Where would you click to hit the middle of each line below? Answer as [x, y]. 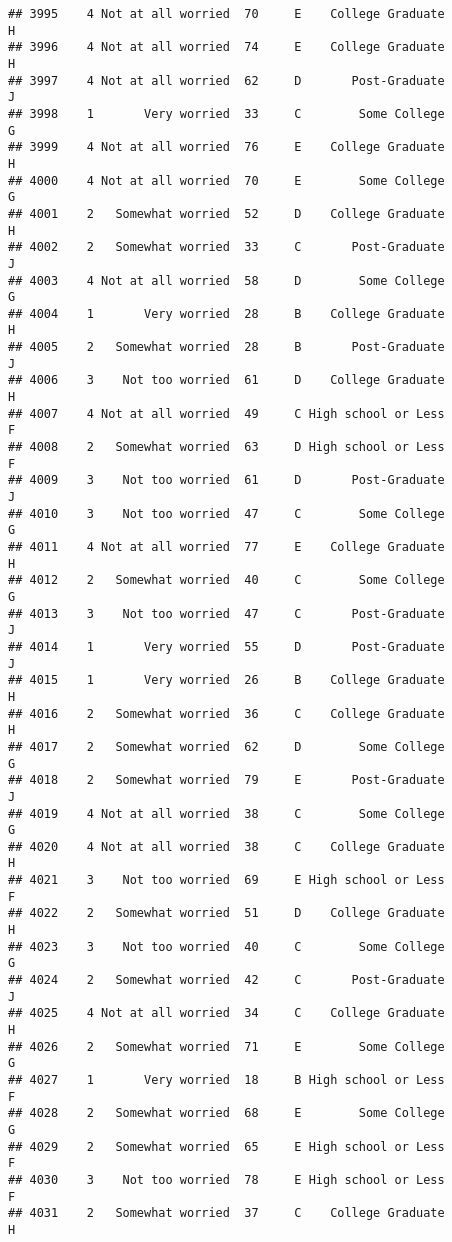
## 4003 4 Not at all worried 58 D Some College [226, 280]
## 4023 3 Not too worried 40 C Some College [226, 946]
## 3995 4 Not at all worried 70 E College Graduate [226, 14]
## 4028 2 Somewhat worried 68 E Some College [226, 1113]
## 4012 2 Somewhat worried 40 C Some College [226, 580]
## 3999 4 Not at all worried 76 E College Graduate [226, 147]
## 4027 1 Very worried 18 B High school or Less [226, 1080]
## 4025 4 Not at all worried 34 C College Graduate [226, 1013]
